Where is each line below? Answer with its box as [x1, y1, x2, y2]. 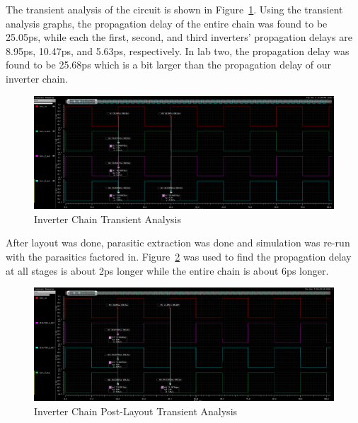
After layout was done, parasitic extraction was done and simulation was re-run [6, 235, 350, 250]
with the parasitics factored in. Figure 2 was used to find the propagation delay [6, 249, 352, 263]
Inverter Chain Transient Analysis [34, 211, 182, 226]
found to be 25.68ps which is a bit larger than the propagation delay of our [6, 57, 332, 72]
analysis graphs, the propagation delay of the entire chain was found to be [6, 16, 328, 30]
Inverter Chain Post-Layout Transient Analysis [34, 403, 238, 418]
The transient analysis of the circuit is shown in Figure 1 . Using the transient [6, 2, 343, 16]
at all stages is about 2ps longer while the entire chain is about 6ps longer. [6, 263, 329, 278]
